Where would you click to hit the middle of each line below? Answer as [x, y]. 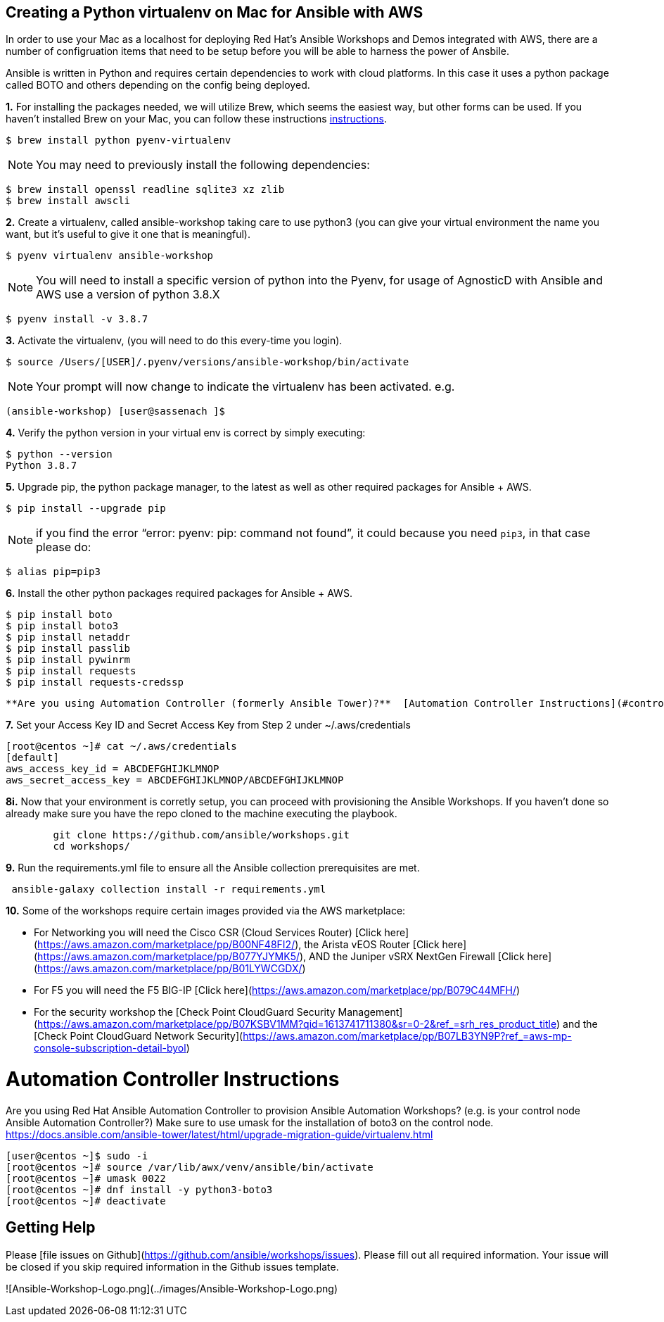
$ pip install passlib [68, 649]
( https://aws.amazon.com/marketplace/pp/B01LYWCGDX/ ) [170, 969]
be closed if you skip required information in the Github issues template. [172, 1266]
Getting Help [51, 1228]
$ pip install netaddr [68, 637]
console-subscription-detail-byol [110, 1048]
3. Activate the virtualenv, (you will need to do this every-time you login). [174, 341]
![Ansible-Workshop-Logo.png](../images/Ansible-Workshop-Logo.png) [172, 1288]
